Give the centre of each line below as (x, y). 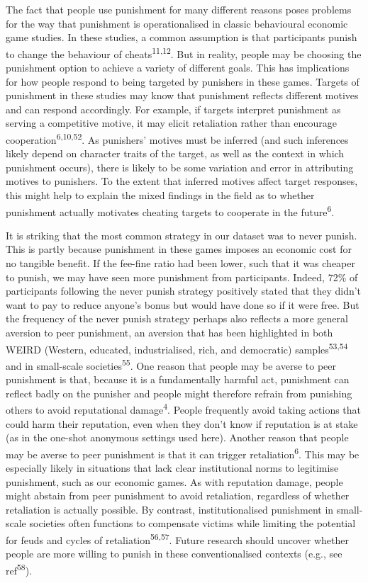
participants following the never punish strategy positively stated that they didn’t (184, 291)
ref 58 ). (19, 569)
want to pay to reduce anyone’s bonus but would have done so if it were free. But (183, 304)
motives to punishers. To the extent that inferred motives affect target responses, (182, 181)
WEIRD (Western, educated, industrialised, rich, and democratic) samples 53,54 (177, 348)
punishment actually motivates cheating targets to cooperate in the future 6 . (170, 210)
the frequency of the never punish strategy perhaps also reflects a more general (177, 318)
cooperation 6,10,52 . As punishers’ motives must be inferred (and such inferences (177, 138)
